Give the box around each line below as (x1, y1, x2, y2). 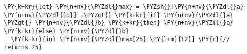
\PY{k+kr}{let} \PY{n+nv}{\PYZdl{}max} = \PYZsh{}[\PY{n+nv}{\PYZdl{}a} (4, 3, 244, 10)
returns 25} (4, 44, 42, 51)
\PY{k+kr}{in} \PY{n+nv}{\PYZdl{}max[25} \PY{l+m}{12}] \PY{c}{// (11, 36, 230, 43)
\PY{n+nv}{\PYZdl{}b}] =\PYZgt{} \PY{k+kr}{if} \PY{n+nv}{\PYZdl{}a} (4, 11, 233, 18)
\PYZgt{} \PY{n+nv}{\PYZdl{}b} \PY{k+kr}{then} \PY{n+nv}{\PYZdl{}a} (4, 19, 233, 27)
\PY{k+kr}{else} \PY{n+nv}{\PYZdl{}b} (4, 27, 129, 35)
